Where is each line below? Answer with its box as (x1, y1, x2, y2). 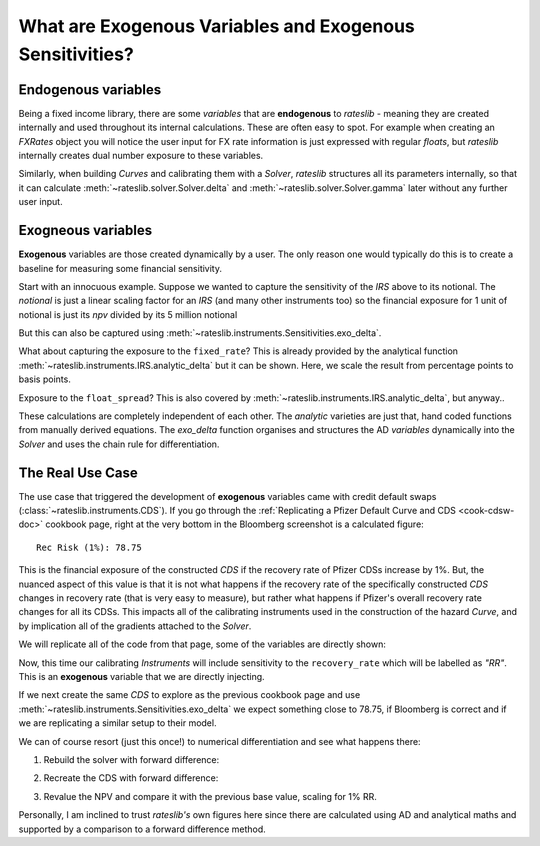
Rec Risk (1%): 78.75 (36, 541, 142, 553)
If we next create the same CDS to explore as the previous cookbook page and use (18, 689, 361, 701)
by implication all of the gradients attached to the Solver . (18, 620, 252, 632)
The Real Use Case (18, 464, 139, 481)
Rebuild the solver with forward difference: (43, 753, 220, 765)
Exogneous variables (18, 222, 153, 239)
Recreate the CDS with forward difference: (43, 772, 219, 784)
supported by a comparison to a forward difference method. (18, 823, 267, 835)
